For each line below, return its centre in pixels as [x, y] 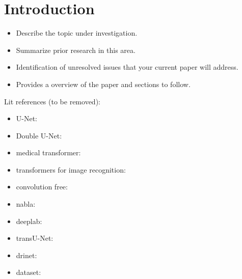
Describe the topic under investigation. [77, 33]
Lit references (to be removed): [52, 101]
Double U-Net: [39, 135]
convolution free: [42, 187]
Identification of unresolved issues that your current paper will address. [127, 67]
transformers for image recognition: [71, 169]
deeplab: [29, 221]
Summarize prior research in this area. [76, 50]
